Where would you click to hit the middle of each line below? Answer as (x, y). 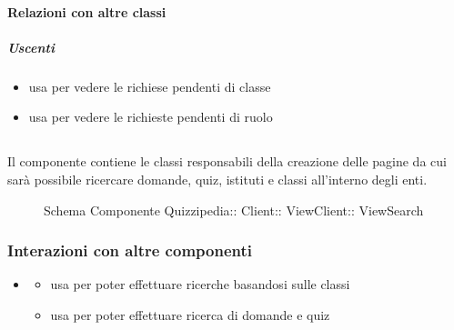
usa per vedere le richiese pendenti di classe (150, 86)
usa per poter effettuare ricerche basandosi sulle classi (200, 284)
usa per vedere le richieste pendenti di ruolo (151, 117)
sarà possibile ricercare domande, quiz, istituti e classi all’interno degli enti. (217, 179)
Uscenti (31, 47)
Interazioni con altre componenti (130, 250)
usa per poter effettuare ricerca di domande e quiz (190, 314)
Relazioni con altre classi (87, 11)
